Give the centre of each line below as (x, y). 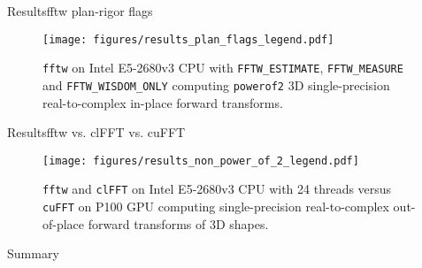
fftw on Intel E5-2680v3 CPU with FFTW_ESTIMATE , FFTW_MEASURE (223, 68)
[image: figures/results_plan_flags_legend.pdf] (188, 39)
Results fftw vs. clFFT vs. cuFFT (96, 132)
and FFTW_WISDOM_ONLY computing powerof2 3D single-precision (216, 84)
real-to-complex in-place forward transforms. (163, 102)
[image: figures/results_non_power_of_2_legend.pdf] (201, 161)
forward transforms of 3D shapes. (178, 223)
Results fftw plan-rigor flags (80, 11)
